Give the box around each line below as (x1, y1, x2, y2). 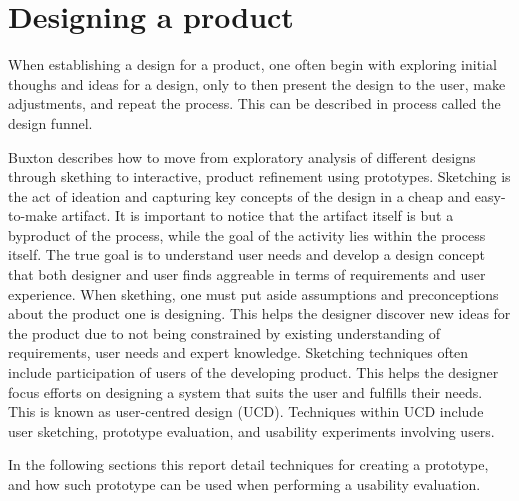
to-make (8, 205, 57, 226)
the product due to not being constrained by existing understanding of (8, 322, 441, 343)
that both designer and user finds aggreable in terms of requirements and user (8, 264, 486, 285)
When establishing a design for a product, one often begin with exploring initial (8, 54, 497, 75)
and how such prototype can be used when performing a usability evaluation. (8, 474, 481, 494)
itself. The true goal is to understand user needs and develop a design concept (8, 244, 485, 265)
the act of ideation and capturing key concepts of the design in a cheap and (8, 185, 471, 206)
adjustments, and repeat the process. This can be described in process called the (8, 93, 501, 114)
